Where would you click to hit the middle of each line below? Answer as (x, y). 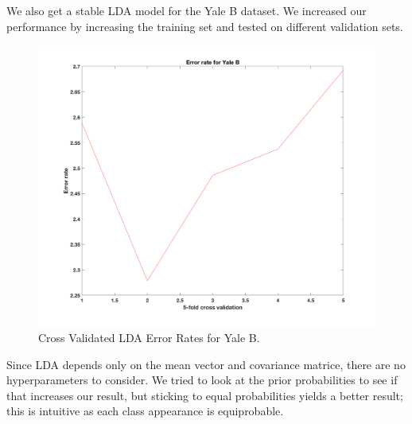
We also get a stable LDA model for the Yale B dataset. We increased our (187, 10)
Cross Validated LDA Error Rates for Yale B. (149, 337)
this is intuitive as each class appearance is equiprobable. (145, 411)
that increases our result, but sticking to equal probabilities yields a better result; (205, 395)
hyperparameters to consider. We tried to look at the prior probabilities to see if (202, 380)
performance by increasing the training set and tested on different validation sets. (205, 26)
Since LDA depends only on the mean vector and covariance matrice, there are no (206, 364)
